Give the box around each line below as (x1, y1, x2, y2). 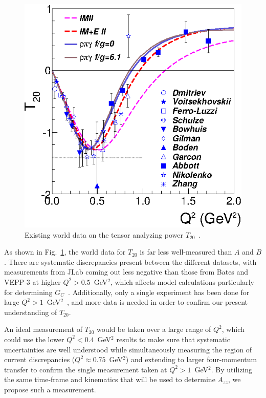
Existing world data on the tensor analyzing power (25, 229, 184, 240)
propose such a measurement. (4, 384, 96, 394)
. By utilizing (211, 364, 253, 374)
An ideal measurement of (4, 324, 82, 334)
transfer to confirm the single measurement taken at (4, 364, 167, 374)
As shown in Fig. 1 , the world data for (4, 246, 126, 257)
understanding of (4, 306, 57, 317)
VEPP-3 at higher (4, 276, 61, 287)
